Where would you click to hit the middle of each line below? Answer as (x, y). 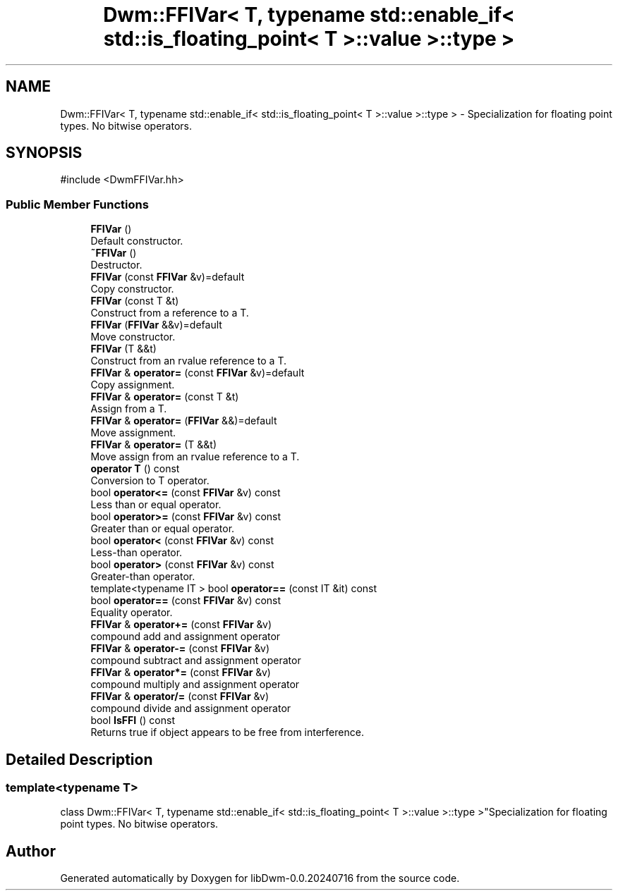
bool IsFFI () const (133, 720)
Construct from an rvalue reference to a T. (188, 361)
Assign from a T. (129, 409)
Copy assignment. (133, 385)
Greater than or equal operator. (163, 529)
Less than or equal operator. (156, 505)
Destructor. (116, 265)
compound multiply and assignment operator (195, 685)
